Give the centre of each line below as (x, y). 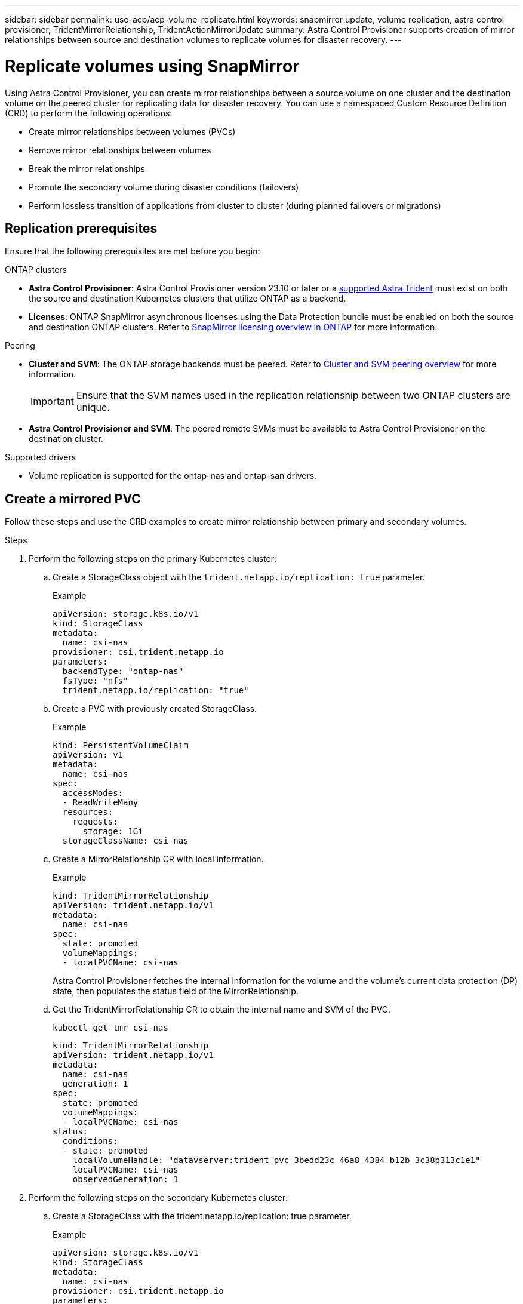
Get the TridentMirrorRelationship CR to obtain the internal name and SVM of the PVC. (222, 1010)
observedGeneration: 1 (125, 1180)
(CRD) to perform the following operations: (89, 113)
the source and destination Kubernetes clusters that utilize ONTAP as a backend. (187, 299)
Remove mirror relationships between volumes (120, 150)
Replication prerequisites (81, 228)
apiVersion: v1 (88, 755)
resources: (88, 812)
